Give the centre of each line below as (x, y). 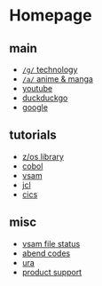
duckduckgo (45, 98)
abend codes (46, 253)
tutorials (33, 135)
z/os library (43, 156)
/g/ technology (50, 69)
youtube (37, 88)
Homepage (51, 16)
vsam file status (51, 243)
